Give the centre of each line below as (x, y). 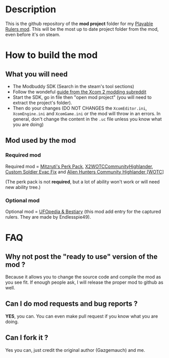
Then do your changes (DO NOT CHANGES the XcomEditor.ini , (80, 108)
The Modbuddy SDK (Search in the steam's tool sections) (73, 86)
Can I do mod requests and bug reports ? (72, 304)
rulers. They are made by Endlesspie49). (48, 217)
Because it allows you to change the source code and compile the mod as (83, 277)
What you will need (37, 74)
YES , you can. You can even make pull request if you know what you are (82, 316)
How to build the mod (51, 55)
